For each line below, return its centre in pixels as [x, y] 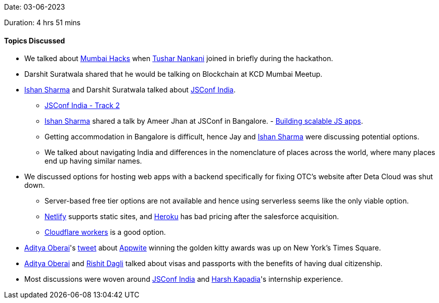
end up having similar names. [93, 161]
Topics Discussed [35, 40]
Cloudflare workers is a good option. [105, 232]
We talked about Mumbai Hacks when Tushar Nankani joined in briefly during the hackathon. [179, 59]
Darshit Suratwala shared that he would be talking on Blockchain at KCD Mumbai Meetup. [173, 74]
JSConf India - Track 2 [82, 106]
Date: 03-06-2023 [35, 7]
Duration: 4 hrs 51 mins [42, 22]
